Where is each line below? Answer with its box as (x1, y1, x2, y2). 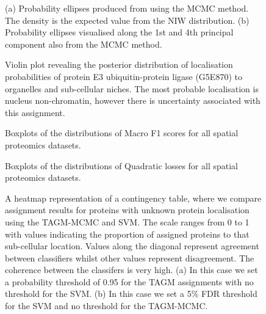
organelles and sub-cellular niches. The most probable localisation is (5, 82, 259, 95)
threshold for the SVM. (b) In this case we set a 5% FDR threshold (5, 287, 257, 300)
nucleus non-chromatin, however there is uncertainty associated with (5, 94, 261, 107)
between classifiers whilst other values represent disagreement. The (5, 251, 254, 264)
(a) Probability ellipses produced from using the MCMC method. (5, 2, 249, 14)
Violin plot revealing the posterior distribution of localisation (5, 58, 233, 71)
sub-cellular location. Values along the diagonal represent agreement (5, 239, 259, 252)
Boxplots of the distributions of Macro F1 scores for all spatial (5, 126, 239, 139)
